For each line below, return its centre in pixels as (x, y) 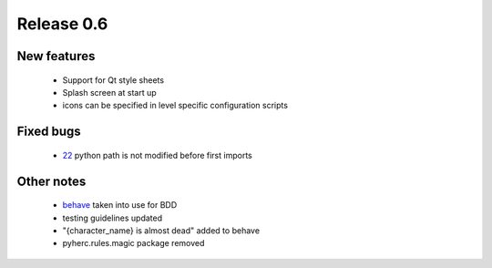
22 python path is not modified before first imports (157, 155)
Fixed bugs (49, 132)
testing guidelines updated (113, 218)
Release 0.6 (62, 24)
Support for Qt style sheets (113, 80)
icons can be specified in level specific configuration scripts (175, 106)
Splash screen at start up (109, 92)
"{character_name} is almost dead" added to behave (161, 230)
